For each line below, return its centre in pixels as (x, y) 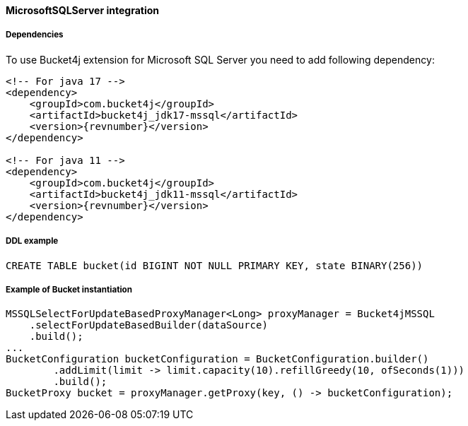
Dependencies (35, 35)
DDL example (32, 241)
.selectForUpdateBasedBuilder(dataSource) (148, 325)
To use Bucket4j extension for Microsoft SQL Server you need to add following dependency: (220, 59)
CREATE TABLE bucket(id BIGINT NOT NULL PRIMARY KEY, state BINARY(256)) (215, 265)
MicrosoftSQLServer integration (83, 10)
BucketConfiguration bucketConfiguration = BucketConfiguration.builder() (217, 359)
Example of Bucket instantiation (69, 289)
